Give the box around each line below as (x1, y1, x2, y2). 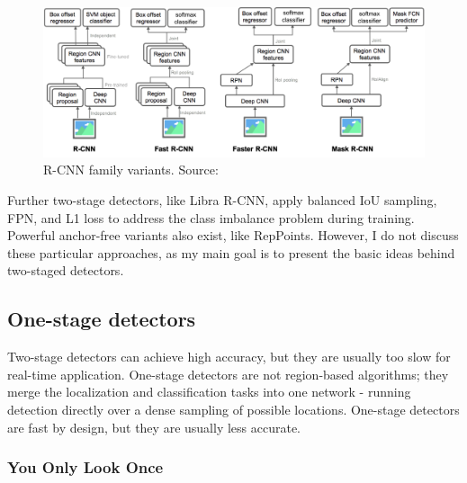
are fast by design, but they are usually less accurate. (7, 417, 301, 436)
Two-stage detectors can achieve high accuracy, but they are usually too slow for (7, 347, 451, 366)
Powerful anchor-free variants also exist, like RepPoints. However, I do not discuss (7, 226, 459, 245)
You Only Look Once (7, 456, 164, 479)
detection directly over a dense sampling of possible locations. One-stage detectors (7, 400, 460, 418)
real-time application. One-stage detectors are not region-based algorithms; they (7, 364, 449, 383)
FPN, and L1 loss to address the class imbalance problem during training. (7, 208, 415, 227)
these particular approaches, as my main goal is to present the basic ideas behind (7, 243, 455, 262)
